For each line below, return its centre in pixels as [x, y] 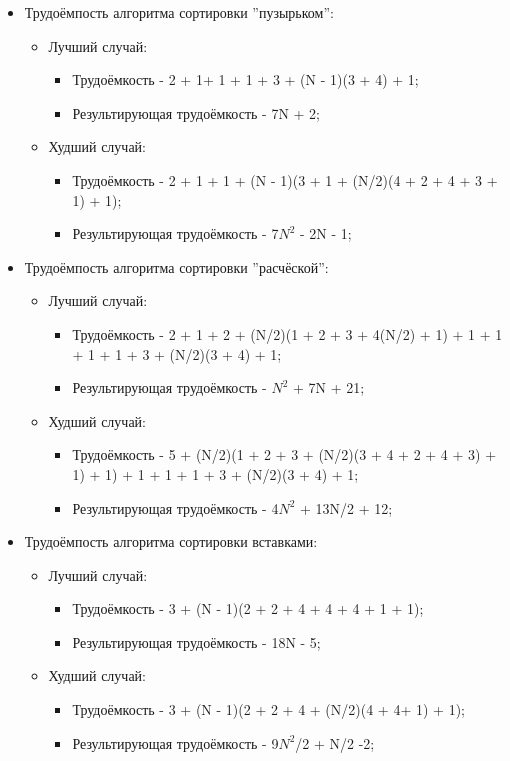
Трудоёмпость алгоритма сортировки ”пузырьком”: [179, 12]
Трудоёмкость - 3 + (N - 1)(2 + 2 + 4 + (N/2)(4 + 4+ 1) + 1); [268, 709]
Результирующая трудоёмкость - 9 [175, 742]
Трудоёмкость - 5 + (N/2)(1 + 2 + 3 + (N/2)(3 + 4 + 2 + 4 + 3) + [284, 454]
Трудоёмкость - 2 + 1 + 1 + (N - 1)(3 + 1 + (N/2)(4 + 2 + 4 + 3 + [285, 179]
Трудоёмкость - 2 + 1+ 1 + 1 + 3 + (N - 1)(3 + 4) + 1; [245, 79]
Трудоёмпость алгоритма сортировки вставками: [171, 541]
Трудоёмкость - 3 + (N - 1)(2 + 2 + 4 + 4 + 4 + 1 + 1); [248, 608]
